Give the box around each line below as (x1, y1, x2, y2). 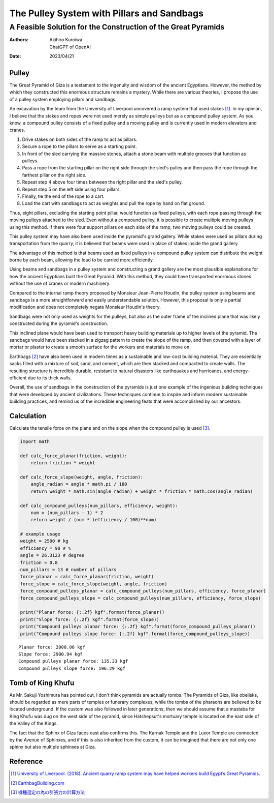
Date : (9, 53, 21, 60)
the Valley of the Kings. (9, 720, 58, 727)
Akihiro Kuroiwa (49, 37, 83, 43)
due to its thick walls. (27, 374, 72, 381)
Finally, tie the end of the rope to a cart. (22, 193, 105, 199)
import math (20, 438, 50, 444)
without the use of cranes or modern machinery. (9, 280, 111, 287)
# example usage (20, 531, 61, 537)
